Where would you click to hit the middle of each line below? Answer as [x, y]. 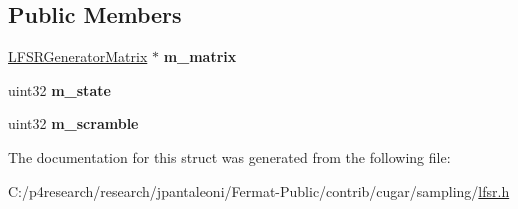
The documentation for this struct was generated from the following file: [229, 156]
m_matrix [200, 56]
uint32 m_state [59, 89]
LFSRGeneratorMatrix [78, 56]
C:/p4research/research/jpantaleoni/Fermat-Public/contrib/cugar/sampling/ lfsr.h [259, 190]
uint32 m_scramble [73, 123]
